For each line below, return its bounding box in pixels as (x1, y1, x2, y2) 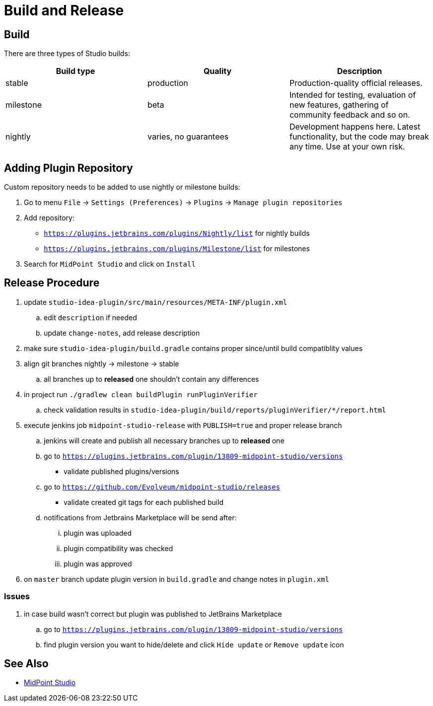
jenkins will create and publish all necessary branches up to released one (44, 436, 285, 445)
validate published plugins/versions (64, 467, 179, 476)
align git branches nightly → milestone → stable (24, 359, 179, 368)
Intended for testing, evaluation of (289, 90, 416, 100)
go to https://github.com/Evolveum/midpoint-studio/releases (44, 482, 280, 491)
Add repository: (24, 213, 74, 222)
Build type (56, 66, 95, 76)
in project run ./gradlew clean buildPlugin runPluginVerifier (24, 390, 258, 399)
